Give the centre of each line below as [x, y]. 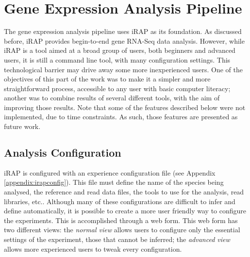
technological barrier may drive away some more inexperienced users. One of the [124, 69]
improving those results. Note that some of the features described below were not [125, 107]
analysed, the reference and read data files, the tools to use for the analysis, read [124, 192]
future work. [22, 126]
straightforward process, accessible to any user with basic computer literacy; [117, 88]
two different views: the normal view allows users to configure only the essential [122, 230]
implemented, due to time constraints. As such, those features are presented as [121, 117]
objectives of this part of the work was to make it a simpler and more [107, 79]
